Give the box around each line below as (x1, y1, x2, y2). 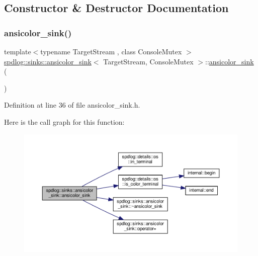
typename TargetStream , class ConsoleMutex (40, 46, 182, 56)
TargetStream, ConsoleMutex (103, 56, 194, 66)
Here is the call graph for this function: (4, 116, 125, 127)
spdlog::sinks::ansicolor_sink (4, 56, 92, 66)
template (4, 46, 31, 56)
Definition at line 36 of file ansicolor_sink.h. (4, 100, 140, 110)
